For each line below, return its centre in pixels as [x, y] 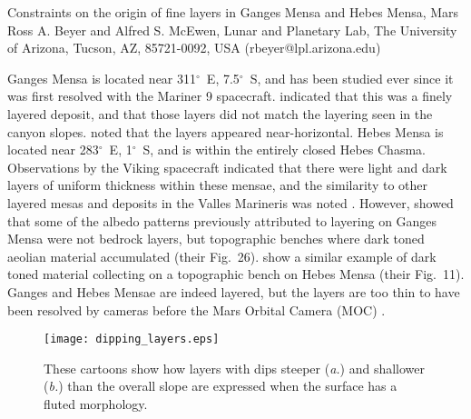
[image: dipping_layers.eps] [132, 339]
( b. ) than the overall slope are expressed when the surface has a [221, 386]
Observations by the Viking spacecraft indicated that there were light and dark [227, 167]
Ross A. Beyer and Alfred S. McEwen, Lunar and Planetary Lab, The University [232, 30]
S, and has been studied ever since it [352, 78]
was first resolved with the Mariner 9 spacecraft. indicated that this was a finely [230, 96]
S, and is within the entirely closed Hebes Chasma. [284, 150]
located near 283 [53, 150]
